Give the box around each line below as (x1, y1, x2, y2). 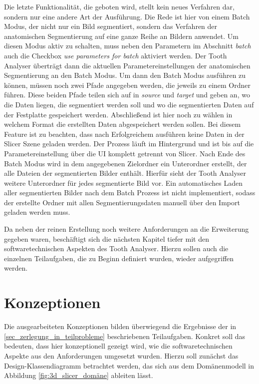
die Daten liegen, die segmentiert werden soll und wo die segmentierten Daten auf (4, 99, 254, 109)
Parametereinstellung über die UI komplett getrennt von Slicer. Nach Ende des (4, 148, 246, 158)
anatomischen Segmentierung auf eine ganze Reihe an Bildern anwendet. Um (4, 30, 239, 41)
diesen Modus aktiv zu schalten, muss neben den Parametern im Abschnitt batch (4, 40, 251, 51)
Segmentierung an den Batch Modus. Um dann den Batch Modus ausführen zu (4, 70, 246, 80)
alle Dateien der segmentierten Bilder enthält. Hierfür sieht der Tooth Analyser (4, 168, 247, 178)
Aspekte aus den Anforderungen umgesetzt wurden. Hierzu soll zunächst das (4, 350, 239, 361)
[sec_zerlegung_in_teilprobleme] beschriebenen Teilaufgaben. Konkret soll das (4, 331, 246, 341)
